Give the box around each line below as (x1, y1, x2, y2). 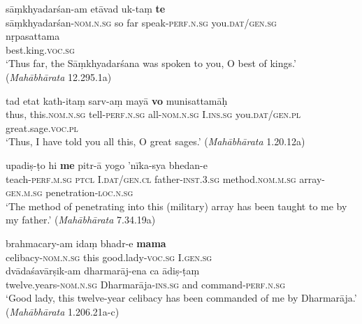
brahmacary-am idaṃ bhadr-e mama (6, 235, 166, 250)
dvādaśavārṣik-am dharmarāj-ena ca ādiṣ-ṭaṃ (6, 263, 200, 278)
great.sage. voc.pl (6, 120, 78, 135)
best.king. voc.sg (6, 42, 75, 57)
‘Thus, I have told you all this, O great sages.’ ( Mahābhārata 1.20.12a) (6, 134, 305, 149)
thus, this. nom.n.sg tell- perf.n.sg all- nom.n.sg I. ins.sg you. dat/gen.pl (6, 107, 301, 121)
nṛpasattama (6, 29, 60, 43)
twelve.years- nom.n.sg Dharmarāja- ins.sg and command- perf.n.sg (6, 277, 286, 291)
